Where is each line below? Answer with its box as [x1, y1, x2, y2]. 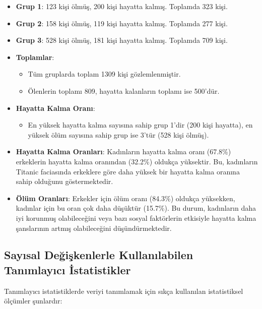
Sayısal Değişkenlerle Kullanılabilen [4, 247, 193, 263]
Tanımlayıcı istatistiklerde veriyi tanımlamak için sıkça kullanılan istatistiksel [4, 285, 243, 296]
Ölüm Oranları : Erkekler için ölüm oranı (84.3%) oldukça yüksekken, [16, 193, 235, 203]
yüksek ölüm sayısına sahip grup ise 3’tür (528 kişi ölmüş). [28, 129, 209, 140]
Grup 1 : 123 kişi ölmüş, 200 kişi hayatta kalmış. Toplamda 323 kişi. [16, 1, 228, 11]
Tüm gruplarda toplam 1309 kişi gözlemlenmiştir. [28, 69, 181, 79]
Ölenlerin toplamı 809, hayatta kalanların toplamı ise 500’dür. [28, 85, 220, 96]
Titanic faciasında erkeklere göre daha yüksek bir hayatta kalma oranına [16, 166, 240, 176]
